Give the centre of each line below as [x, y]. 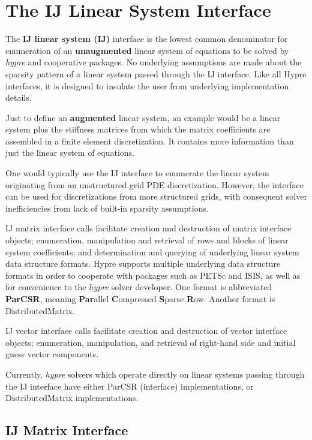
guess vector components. [52, 354]
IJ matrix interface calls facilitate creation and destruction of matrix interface [148, 228]
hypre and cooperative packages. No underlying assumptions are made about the [154, 62]
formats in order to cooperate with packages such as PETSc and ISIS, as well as [153, 275]
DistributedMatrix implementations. [72, 398]
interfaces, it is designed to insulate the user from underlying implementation [147, 85]
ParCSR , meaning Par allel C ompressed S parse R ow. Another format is [140, 299]
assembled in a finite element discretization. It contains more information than [150, 141]
